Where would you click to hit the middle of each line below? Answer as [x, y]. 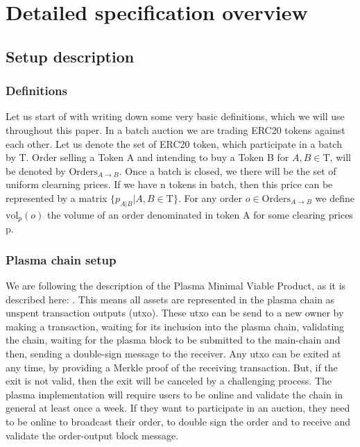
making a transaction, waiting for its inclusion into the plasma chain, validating [175, 326]
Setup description [70, 56]
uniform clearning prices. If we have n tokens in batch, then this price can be [169, 184]
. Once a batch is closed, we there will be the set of [228, 170]
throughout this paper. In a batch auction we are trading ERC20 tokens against [175, 129]
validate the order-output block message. [92, 435]
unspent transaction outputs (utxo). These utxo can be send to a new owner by [175, 313]
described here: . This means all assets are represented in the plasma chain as [170, 299]
